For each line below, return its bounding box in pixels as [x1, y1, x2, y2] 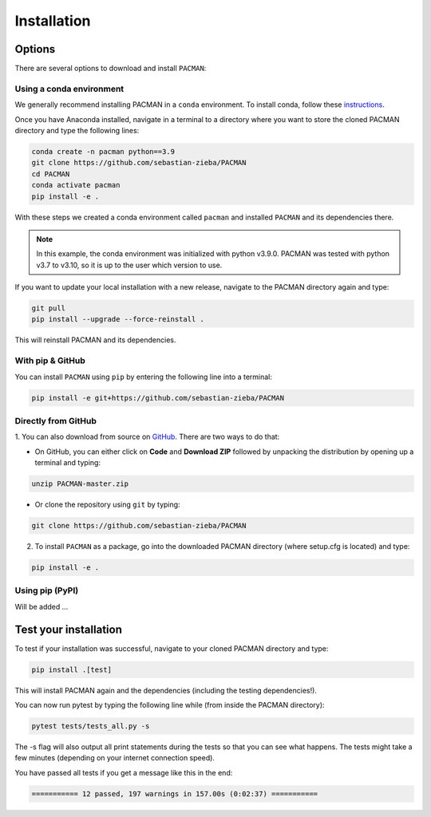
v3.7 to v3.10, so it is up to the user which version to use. [36, 260, 223, 270]
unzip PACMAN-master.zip [31, 480, 129, 488]
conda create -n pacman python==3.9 [31, 147, 176, 156]
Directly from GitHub [14, 415, 97, 426]
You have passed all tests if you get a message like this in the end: [14, 768, 233, 777]
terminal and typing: [34, 458, 101, 468]
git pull [31, 304, 66, 313]
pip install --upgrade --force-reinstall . [31, 315, 205, 324]
